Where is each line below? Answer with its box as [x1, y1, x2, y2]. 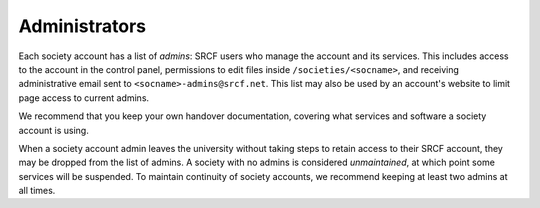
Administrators [18, 15, 147, 37]
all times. [18, 185, 56, 197]
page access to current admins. [18, 91, 150, 104]
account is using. [18, 124, 89, 136]
